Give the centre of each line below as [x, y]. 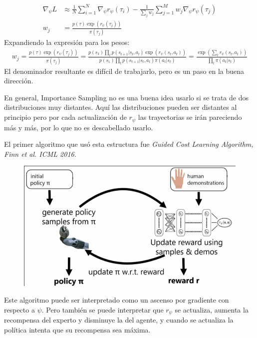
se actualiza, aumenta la [212, 309]
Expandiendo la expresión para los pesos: [67, 42]
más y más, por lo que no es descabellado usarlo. [79, 127]
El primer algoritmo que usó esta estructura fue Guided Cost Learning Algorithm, [129, 144]
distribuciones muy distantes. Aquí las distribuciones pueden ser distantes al [121, 107]
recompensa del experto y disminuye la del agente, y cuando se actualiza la [119, 320]
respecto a [19, 309]
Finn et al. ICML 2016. [40, 154]
